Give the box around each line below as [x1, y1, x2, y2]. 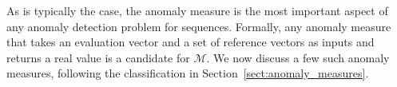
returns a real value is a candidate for [6, 49, 190, 65]
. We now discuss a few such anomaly [206, 49, 390, 65]
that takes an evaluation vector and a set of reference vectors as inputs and [6, 34, 375, 50]
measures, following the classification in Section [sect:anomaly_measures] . [6, 65, 369, 81]
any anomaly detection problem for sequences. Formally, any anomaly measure [6, 18, 391, 34]
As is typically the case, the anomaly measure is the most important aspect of [6, 2, 388, 18]
